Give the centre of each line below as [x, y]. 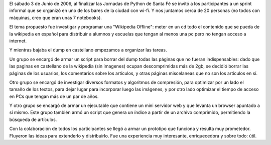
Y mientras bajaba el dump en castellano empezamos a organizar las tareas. [88, 50]
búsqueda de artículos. [33, 119]
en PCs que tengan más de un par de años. [54, 96]
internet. [18, 40]
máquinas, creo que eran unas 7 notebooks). [56, 17]
